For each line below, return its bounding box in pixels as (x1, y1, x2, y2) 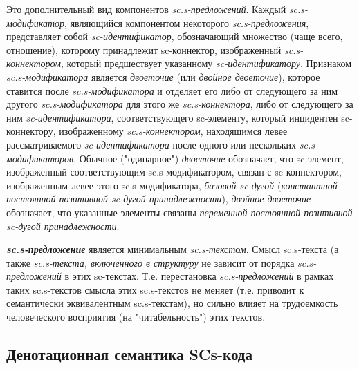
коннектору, (6, 124, 56, 138)
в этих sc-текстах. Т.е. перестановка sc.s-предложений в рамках (64, 269, 334, 283)
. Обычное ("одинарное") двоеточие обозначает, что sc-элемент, (73, 151, 344, 165)
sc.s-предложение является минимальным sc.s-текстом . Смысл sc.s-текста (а (6, 242, 339, 256)
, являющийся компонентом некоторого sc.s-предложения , (64, 15, 309, 30)
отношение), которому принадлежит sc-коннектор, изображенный (6, 42, 282, 57)
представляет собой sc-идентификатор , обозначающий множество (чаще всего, (6, 29, 343, 44)
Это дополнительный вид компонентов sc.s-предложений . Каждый (6, 2, 286, 16)
